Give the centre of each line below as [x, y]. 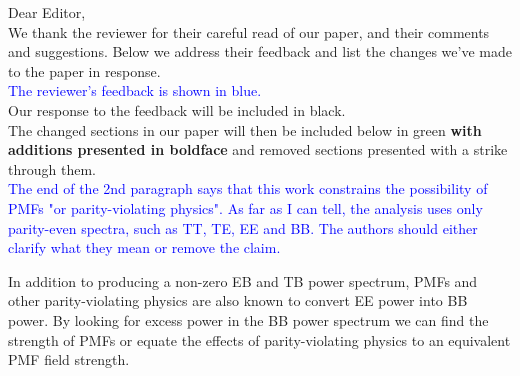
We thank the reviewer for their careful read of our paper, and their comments [249, 31]
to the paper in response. [84, 70]
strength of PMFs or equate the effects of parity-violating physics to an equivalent [259, 339]
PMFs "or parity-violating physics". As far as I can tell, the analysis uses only [245, 207]
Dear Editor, [47, 12]
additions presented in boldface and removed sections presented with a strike [258, 149]
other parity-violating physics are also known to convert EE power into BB [238, 300]
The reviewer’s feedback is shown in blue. [135, 90]
